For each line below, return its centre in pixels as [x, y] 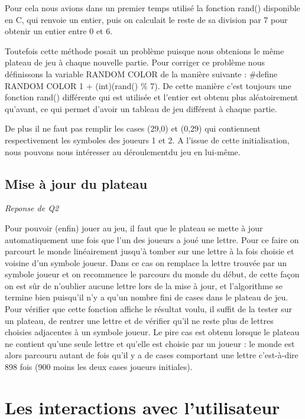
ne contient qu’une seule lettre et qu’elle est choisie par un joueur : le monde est [150, 343]
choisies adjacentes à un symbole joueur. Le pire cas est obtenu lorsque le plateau [152, 332]
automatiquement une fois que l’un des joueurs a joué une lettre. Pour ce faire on [152, 239]
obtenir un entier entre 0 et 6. [59, 31]
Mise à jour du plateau [76, 183]
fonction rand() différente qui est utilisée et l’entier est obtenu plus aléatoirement [152, 97]
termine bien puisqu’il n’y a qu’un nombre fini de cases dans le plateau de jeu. [147, 297]
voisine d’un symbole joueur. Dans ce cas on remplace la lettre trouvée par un [146, 262]
